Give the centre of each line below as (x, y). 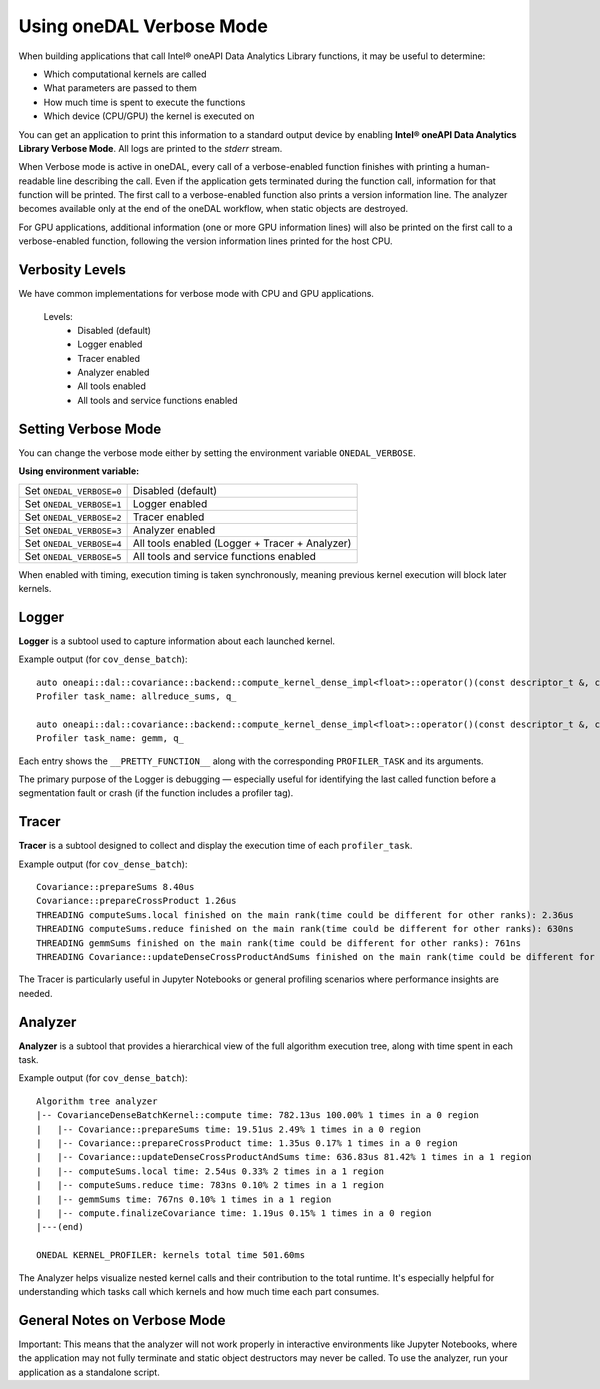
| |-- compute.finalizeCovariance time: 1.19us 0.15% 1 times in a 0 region (234, 1213)
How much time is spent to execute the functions (144, 102)
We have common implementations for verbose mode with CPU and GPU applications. (196, 294)
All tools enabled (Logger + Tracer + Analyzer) (242, 543)
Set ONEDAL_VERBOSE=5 (73, 556)
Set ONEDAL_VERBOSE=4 (73, 543)
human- (473, 167)
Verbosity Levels (72, 270)
